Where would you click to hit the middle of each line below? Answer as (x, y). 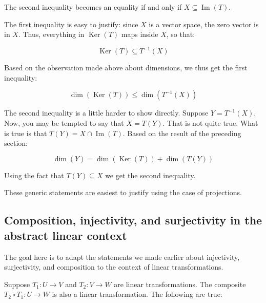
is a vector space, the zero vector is (204, 24)
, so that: (181, 34)
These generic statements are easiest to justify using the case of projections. (123, 192)
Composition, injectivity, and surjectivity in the (133, 220)
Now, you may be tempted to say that (64, 123)
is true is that (26, 133)
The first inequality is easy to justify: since (71, 24)
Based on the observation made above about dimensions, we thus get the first (126, 68)
